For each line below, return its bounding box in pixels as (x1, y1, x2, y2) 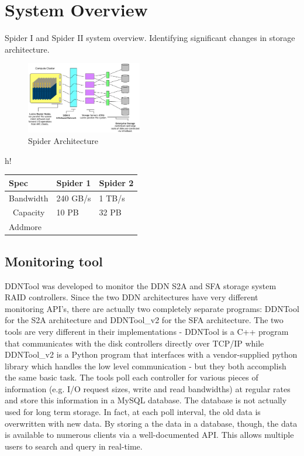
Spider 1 (56, 176, 91, 188)
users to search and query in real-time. (5, 440, 143, 452)
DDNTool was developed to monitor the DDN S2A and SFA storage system (5, 279, 277, 292)
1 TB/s (99, 191, 125, 204)
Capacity (12, 206, 45, 218)
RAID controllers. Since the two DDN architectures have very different (5, 291, 258, 303)
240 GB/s (56, 191, 91, 204)
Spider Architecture (28, 135, 98, 147)
